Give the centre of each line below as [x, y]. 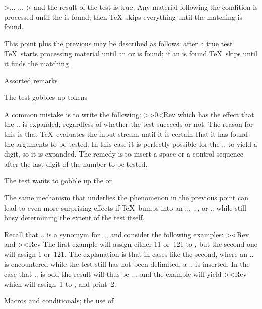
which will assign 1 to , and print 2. [60, 284]
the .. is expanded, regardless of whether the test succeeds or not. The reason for [129, 124]
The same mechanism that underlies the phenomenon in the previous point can [126, 197]
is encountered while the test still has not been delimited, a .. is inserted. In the [127, 264]
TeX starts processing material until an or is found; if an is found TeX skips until [131, 53]
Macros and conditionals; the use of [59, 301]
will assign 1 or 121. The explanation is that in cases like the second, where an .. [129, 254]
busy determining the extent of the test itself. [74, 217]
